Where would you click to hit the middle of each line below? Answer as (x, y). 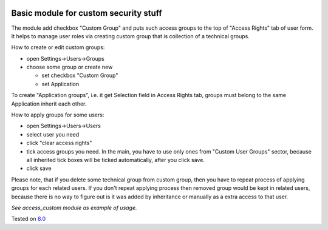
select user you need (53, 134)
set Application (60, 84)
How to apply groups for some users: (58, 115)
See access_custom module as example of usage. (74, 208)
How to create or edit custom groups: (58, 47)
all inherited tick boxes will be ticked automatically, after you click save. (115, 160)
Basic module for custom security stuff (87, 13)
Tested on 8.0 (29, 219)
